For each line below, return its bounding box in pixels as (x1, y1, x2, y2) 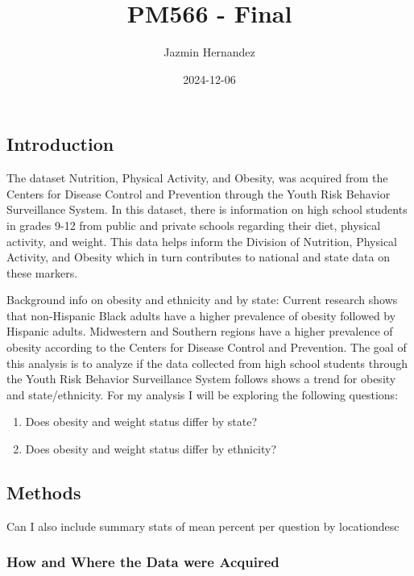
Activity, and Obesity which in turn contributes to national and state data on (6, 248, 390, 265)
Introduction (6, 131, 114, 157)
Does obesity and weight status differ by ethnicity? (25, 440, 277, 457)
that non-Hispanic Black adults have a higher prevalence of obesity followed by (6, 307, 396, 323)
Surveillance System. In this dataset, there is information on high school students (6, 201, 408, 218)
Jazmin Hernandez (164, 44, 255, 61)
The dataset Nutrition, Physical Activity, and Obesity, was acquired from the (6, 169, 388, 186)
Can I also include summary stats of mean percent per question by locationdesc (6, 517, 400, 534)
